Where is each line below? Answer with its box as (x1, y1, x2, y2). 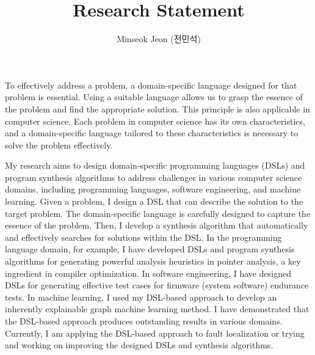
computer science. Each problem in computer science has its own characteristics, (5, 114, 305, 127)
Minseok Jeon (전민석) (117, 32, 201, 45)
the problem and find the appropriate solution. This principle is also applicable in (5, 102, 310, 115)
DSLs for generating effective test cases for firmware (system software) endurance (5, 279, 309, 291)
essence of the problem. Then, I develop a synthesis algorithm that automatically (5, 219, 308, 232)
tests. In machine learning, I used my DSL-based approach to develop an (5, 290, 277, 303)
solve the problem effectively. (5, 138, 113, 151)
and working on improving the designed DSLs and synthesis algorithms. (5, 339, 273, 351)
